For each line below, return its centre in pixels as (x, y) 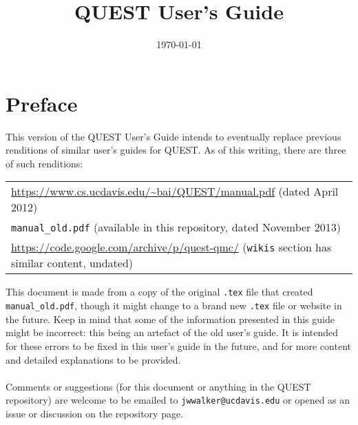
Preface (42, 103)
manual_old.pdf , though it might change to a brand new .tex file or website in (174, 305)
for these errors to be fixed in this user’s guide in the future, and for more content (178, 345)
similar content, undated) (72, 263)
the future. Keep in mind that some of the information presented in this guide (170, 319)
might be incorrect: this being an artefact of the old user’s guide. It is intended (172, 332)
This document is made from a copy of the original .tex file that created (159, 292)
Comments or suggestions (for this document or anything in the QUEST (158, 386)
